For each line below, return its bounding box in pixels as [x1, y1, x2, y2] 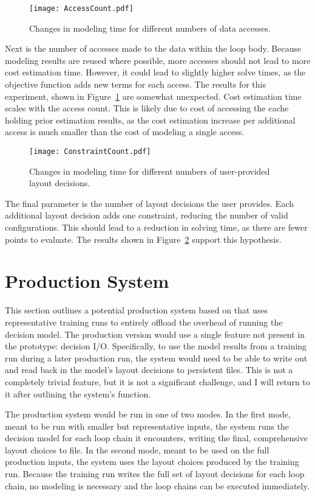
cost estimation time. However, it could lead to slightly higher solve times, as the [5, 66, 306, 79]
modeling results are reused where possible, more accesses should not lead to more [5, 54, 311, 66]
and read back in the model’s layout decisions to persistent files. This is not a [5, 363, 293, 376]
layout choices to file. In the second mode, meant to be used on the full [5, 443, 269, 456]
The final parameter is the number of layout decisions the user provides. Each [5, 197, 294, 209]
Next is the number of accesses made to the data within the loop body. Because [5, 42, 302, 55]
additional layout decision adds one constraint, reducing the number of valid [5, 209, 288, 222]
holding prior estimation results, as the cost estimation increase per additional [5, 113, 296, 126]
